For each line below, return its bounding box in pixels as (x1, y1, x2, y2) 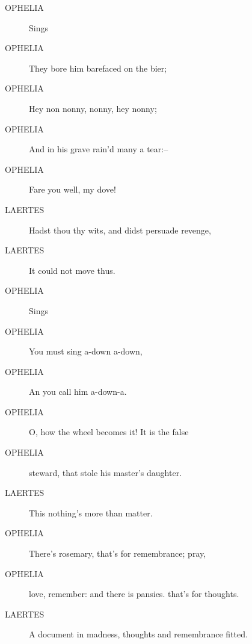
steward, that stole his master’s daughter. (29, 466, 182, 478)
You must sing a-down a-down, (29, 345, 143, 358)
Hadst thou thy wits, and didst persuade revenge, (29, 223, 211, 236)
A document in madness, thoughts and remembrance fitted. (29, 628, 248, 640)
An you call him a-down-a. (29, 385, 127, 398)
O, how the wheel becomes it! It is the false (29, 426, 189, 438)
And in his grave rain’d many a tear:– (29, 143, 168, 155)
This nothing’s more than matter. (29, 506, 153, 519)
